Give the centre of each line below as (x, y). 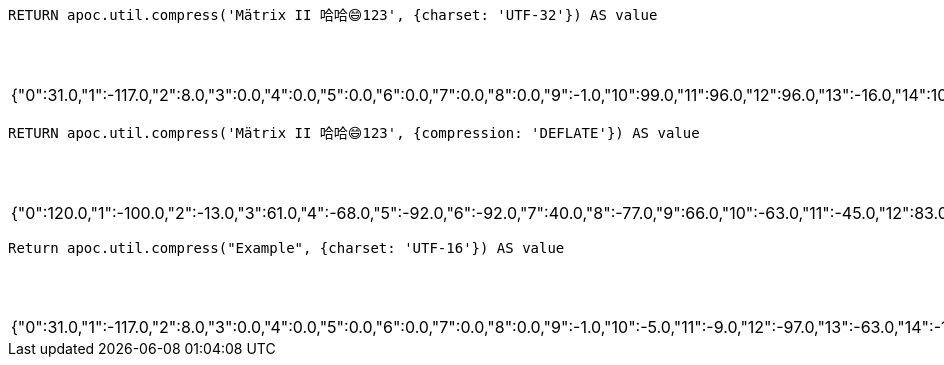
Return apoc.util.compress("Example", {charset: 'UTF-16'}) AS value (286, 248)
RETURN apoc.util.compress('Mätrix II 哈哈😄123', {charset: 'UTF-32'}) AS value (333, 15)
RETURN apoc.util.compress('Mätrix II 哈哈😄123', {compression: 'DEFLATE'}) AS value (354, 133)
